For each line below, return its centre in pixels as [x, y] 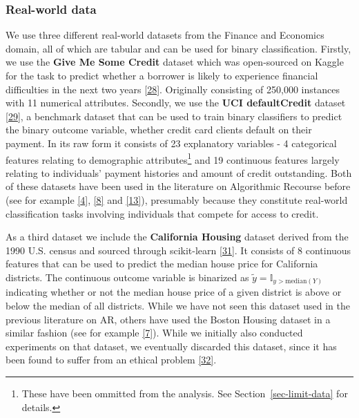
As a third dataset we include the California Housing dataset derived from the [177, 237]
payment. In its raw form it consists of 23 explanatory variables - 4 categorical [171, 143]
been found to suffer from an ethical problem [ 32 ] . [111, 360]
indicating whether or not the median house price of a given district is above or [174, 292]
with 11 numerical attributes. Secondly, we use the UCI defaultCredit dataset [176, 103]
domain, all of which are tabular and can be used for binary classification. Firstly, [178, 48]
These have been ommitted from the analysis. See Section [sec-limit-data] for [185, 393]
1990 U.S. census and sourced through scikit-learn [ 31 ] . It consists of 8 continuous [178, 250]
